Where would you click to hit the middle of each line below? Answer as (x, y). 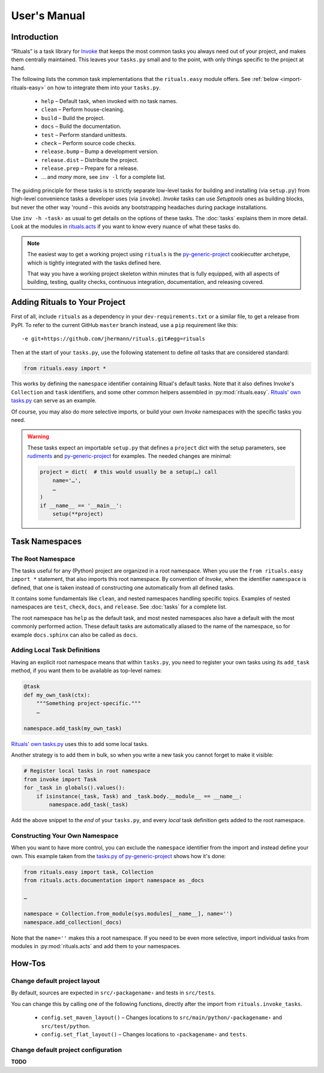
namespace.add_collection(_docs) (73, 922)
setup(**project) (78, 514)
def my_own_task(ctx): (57, 695)
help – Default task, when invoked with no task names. (109, 101)
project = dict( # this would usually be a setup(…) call (128, 472)
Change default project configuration (67, 1050)
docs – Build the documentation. (81, 127)
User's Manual (48, 16)
